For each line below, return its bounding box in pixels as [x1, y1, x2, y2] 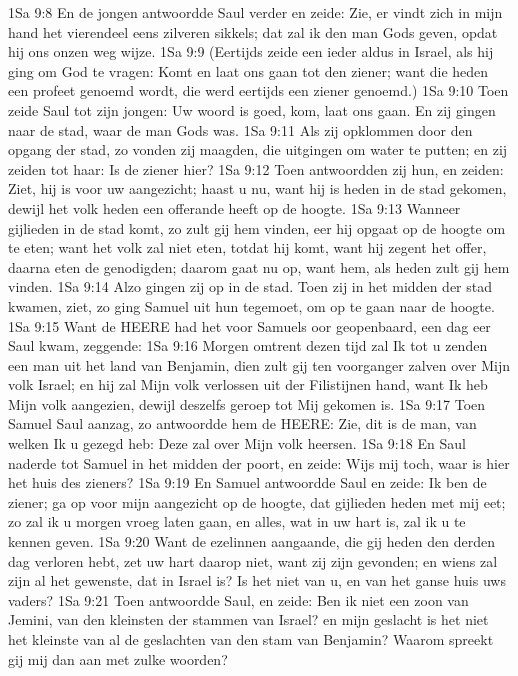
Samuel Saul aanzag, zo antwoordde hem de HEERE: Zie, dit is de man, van [8, 413, 477, 434]
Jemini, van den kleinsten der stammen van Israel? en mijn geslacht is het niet [8, 609, 489, 630]
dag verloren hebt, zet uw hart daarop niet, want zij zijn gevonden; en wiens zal [8, 550, 498, 571]
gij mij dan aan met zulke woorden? [8, 648, 228, 669]
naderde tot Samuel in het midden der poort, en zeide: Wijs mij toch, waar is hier [8, 452, 510, 473]
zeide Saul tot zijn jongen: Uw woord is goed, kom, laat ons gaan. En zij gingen [8, 99, 496, 120]
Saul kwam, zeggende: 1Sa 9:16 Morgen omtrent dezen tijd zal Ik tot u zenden [8, 335, 488, 356]
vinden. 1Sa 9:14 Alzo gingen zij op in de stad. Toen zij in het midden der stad [8, 276, 492, 297]
